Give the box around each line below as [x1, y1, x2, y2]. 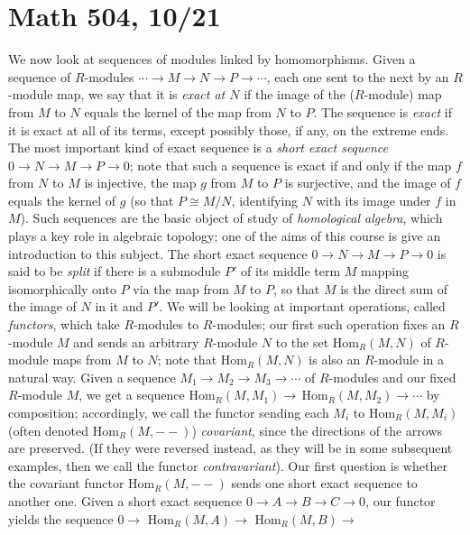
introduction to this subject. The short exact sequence [8, 244, 308, 263]
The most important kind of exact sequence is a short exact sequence [8, 138, 389, 157]
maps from [52, 350, 112, 369]
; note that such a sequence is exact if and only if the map [129, 155, 452, 174]
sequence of [8, 67, 71, 86]
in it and [95, 297, 143, 316]
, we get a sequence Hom [78, 385, 216, 404]
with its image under [316, 190, 431, 209]
